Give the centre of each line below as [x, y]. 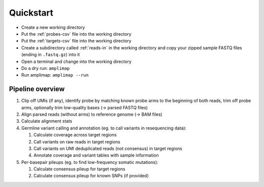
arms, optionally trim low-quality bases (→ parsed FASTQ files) [85, 107]
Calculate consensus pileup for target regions [79, 169]
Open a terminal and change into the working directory [77, 62]
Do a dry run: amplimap [45, 68]
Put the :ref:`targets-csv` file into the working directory [76, 41]
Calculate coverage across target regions [75, 135]
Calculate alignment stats [47, 121]
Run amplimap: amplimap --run [55, 75]
